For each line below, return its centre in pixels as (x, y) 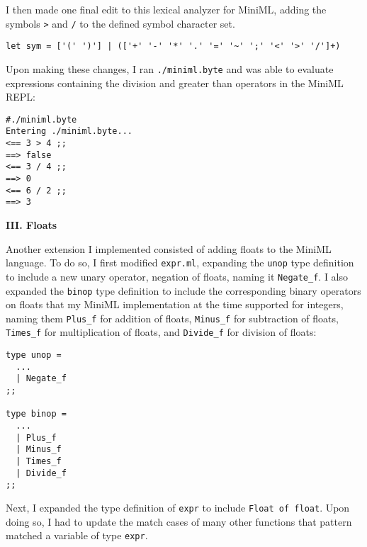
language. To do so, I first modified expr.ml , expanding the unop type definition (180, 263)
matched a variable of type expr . (77, 535)
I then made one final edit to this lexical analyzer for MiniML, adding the (166, 9)
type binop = (36, 414)
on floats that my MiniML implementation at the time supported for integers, (175, 304)
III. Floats (32, 225)
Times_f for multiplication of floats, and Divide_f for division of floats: (161, 332)
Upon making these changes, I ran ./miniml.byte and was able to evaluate (170, 68)
